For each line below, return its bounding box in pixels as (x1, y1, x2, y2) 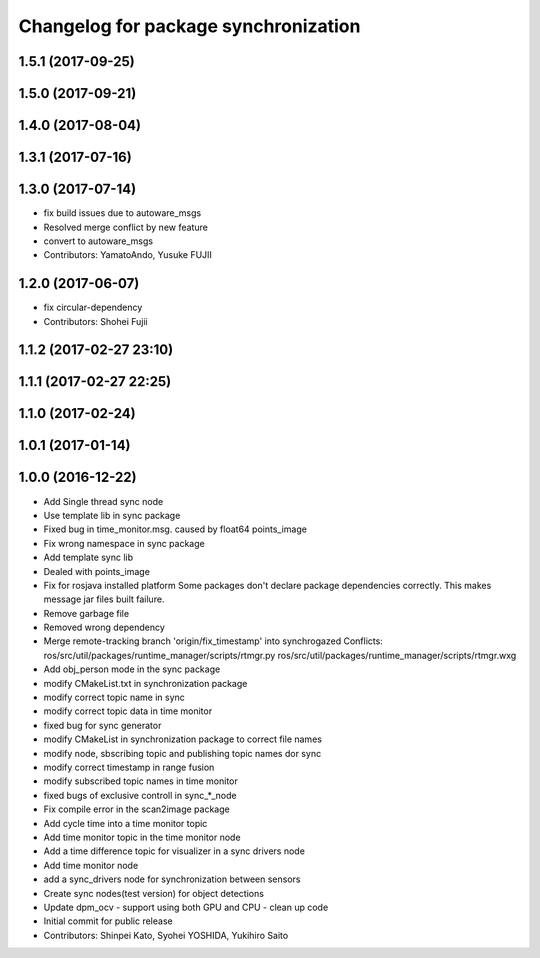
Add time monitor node (43, 859, 139, 871)
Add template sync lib (43, 551, 134, 564)
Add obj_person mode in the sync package (43, 663, 221, 675)
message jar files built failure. (43, 593, 165, 605)
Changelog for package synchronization (18, 15, 361, 37)
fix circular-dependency (43, 301, 143, 314)
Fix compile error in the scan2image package (43, 803, 230, 815)
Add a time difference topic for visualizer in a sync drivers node (43, 845, 305, 857)
